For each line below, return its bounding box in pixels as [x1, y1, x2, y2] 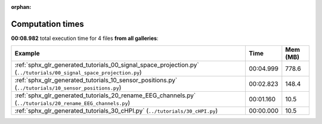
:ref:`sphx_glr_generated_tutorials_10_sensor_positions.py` [14, 76, 178, 85]
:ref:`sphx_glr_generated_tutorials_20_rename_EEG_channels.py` [14, 91, 196, 100]
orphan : [11, 4, 32, 10]
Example [14, 49, 40, 58]
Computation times [11, 18, 84, 29]
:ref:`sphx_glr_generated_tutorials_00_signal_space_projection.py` [14, 61, 199, 69]
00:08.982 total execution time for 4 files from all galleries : [11, 35, 159, 42]
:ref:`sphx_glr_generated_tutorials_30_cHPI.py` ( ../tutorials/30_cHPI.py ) [14, 107, 218, 115]
